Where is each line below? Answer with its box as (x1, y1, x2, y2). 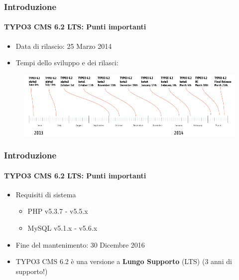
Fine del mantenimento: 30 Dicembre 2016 (15, 239, 145, 250)
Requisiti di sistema (15, 189, 76, 199)
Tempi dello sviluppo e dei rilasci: (15, 57, 119, 68)
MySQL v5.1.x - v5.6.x (27, 222, 98, 233)
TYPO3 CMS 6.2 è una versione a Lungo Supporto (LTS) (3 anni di (15, 256, 232, 267)
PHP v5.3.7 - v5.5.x (27, 206, 88, 216)
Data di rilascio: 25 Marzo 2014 (15, 40, 112, 51)
